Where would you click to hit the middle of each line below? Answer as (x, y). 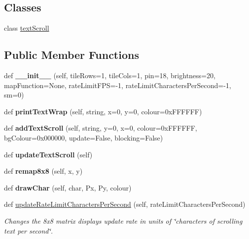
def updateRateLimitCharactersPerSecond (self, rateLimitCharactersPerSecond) (125, 204)
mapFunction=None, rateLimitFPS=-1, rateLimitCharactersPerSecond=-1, (118, 85)
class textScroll (27, 28)
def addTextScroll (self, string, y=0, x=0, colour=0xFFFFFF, (101, 128)
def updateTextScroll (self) (48, 154)
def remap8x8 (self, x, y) (43, 171)
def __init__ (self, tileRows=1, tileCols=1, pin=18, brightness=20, (110, 75)
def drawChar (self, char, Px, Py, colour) (68, 187)
